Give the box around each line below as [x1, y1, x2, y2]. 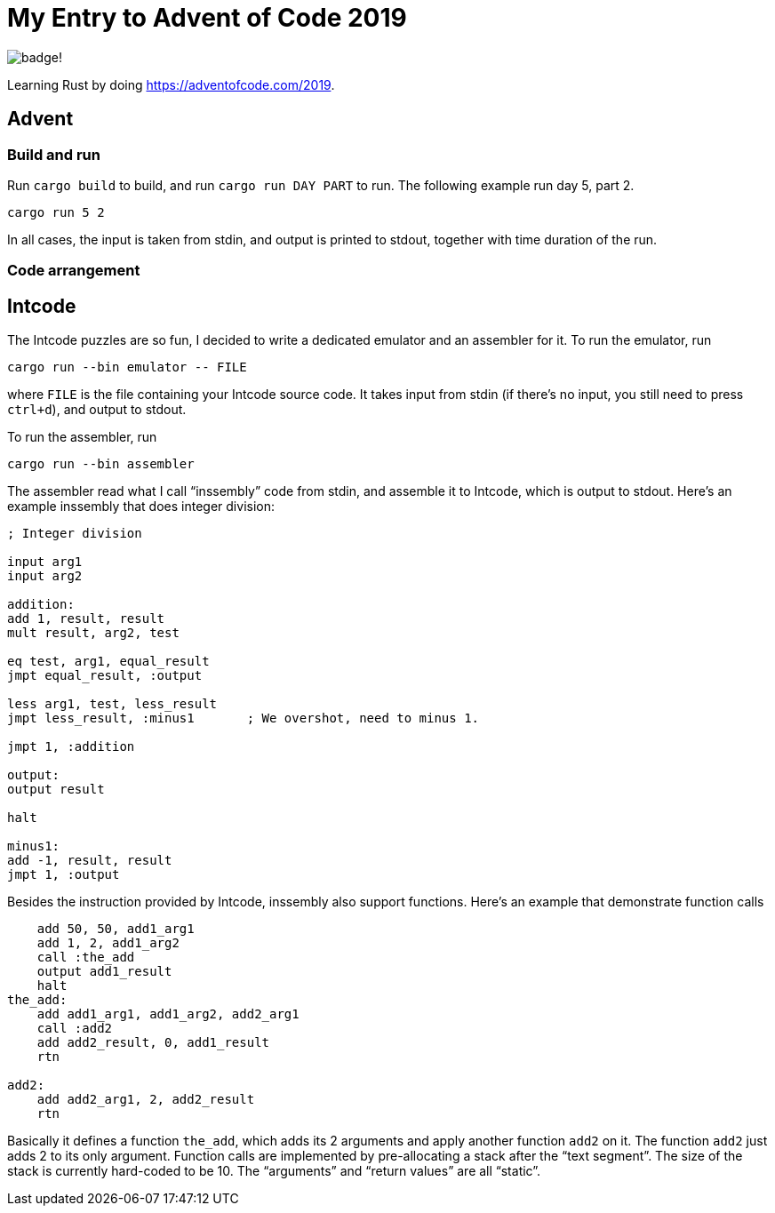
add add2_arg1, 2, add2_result [36, 1092, 255, 1107]
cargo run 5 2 [7, 204, 105, 219]
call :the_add [36, 950, 135, 965]
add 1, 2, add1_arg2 [36, 936, 180, 951]
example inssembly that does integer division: [7, 499, 275, 515]
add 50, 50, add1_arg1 [36, 922, 195, 937]
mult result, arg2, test [7, 626, 180, 641]
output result [7, 782, 105, 797]
